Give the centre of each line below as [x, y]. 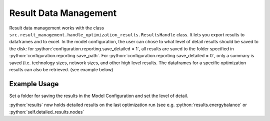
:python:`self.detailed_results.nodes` [47, 112]
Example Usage [34, 84]
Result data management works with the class [57, 28]
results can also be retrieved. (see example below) [61, 69]
